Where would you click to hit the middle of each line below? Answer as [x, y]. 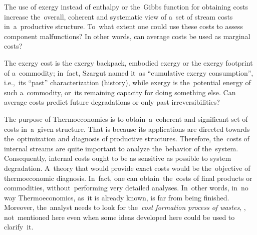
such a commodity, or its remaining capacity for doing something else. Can [120, 92]
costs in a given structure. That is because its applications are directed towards [127, 129]
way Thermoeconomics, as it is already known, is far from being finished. [117, 197]
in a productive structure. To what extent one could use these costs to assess [123, 26]
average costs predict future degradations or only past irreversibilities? [112, 102]
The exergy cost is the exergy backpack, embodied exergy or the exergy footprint [128, 62]
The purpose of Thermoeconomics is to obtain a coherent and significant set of [126, 119]
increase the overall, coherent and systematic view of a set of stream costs [118, 16]
